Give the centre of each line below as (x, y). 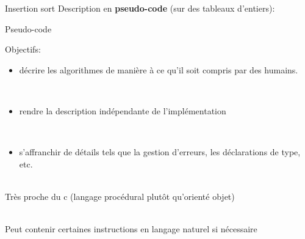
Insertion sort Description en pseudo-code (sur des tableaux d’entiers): (140, 8)
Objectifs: (23, 49)
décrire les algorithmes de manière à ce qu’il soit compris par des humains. (159, 69)
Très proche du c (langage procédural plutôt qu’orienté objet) (120, 196)
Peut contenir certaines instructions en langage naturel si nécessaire (131, 229)
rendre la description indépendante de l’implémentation (123, 110)
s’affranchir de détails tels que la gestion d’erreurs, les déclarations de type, (160, 152)
